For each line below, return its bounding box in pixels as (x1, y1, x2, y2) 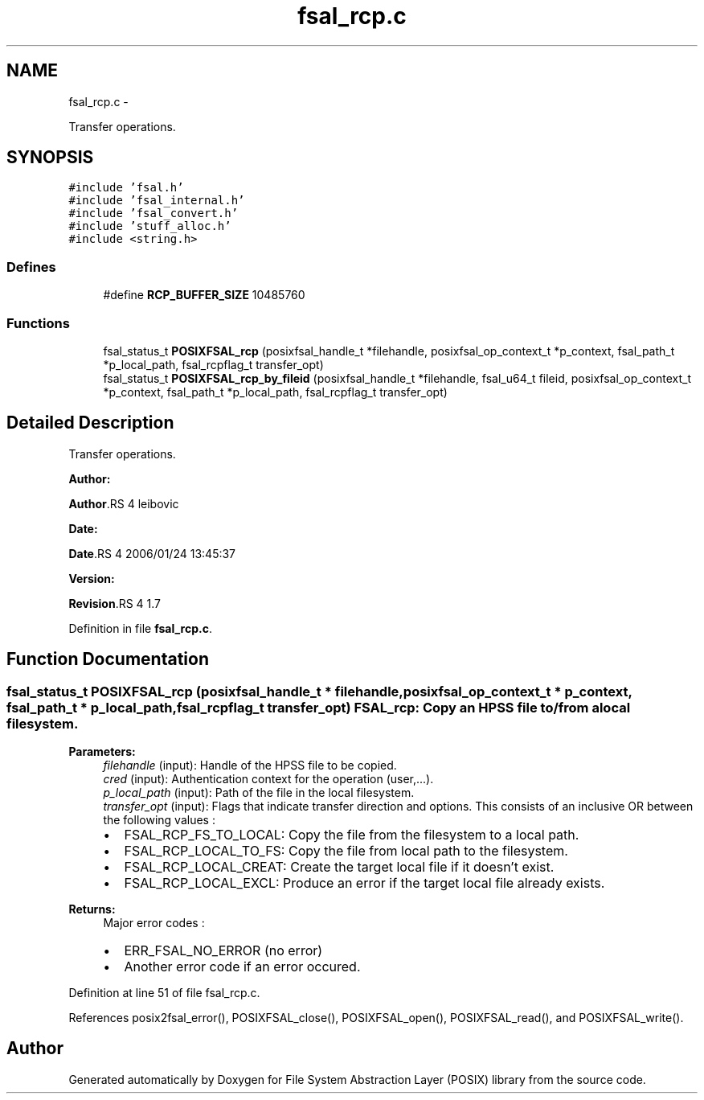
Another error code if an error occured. (124, 958, 361, 975)
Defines (6, 258, 56, 275)
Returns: (68, 902, 116, 916)
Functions (6, 314, 70, 331)
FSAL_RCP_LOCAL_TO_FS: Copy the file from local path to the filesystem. (124, 843, 568, 859)
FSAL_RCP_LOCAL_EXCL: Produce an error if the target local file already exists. (124, 875, 605, 891)
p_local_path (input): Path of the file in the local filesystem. (103, 786, 415, 799)
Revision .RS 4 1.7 (68, 596, 162, 610)
